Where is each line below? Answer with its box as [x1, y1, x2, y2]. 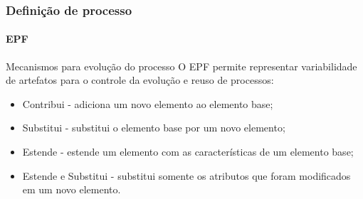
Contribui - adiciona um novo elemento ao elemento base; [22, 96, 273, 111]
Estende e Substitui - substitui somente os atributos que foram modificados [22, 168, 351, 183]
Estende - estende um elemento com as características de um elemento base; [22, 144, 354, 159]
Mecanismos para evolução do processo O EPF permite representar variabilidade [6, 58, 357, 73]
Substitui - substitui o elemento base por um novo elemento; [22, 120, 285, 135]
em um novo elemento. [22, 182, 121, 197]
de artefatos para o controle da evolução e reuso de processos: [6, 72, 274, 87]
